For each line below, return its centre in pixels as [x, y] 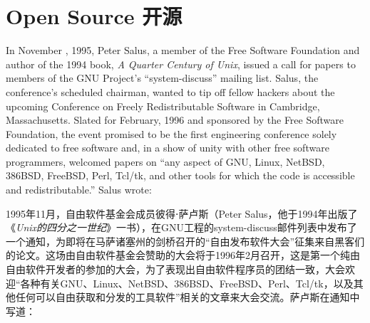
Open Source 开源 [94, 16]
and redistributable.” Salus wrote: [79, 190]
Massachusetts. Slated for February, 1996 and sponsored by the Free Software [175, 120]
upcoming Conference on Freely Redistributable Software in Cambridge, [163, 106]
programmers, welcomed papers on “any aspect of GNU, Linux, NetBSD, [165, 161]
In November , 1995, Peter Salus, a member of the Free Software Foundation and [183, 50]
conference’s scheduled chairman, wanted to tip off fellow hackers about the [170, 91]
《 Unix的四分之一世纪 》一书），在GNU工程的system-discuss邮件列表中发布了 [181, 227]
